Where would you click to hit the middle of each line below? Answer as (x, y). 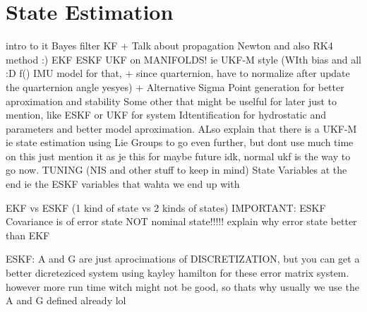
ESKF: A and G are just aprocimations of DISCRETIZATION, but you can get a (183, 259)
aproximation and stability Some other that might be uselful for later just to (172, 101)
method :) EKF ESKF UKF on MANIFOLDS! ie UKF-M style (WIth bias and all (183, 59)
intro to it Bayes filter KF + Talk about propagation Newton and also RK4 (169, 46)
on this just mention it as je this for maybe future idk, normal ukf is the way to (178, 156)
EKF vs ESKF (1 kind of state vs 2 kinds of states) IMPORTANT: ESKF (166, 207)
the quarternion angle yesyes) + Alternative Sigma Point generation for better (175, 86)
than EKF (28, 235)
